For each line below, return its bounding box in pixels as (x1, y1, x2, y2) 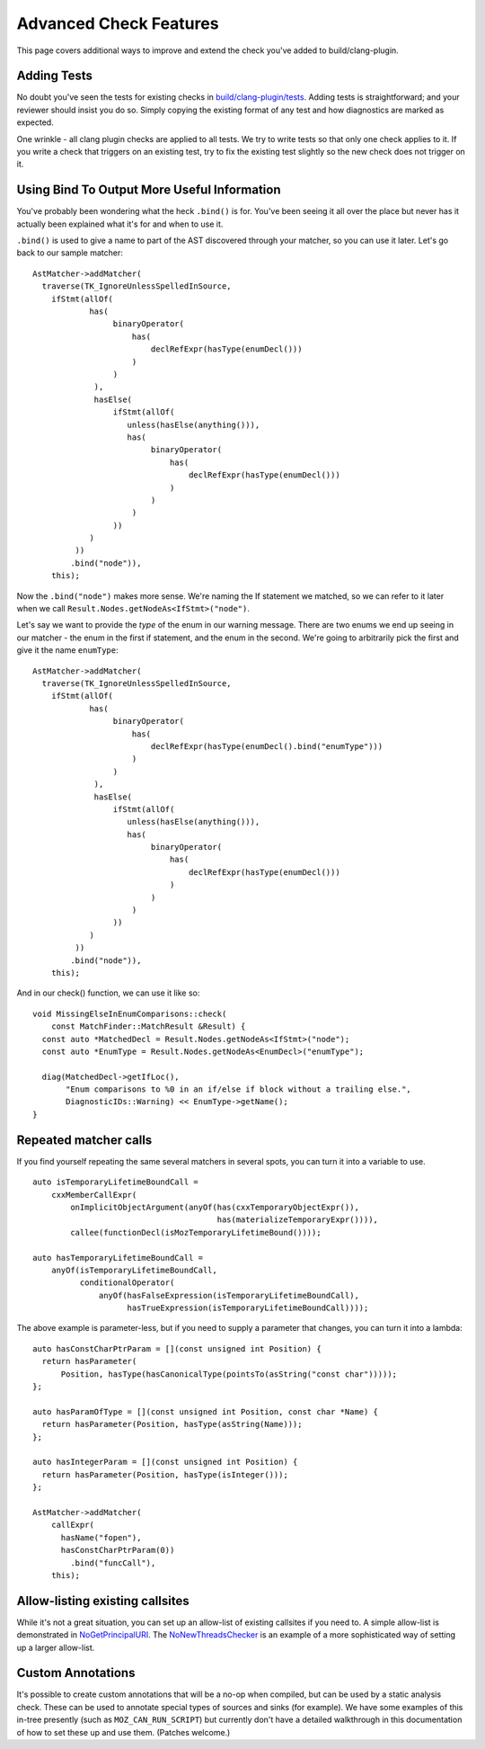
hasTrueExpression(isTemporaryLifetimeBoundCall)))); (127, 1303, 369, 1313)
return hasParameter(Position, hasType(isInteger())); (41, 1469, 289, 1479)
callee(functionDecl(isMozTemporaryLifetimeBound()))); (70, 1227, 322, 1237)
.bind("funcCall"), (70, 1557, 156, 1568)
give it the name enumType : (16, 645, 119, 656)
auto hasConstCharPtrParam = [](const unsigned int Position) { (32, 1343, 322, 1353)
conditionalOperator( (79, 1278, 175, 1288)
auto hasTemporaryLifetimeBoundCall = (32, 1253, 204, 1263)
